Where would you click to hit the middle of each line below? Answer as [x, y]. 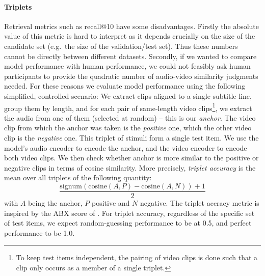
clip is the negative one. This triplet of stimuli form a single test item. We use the [131, 137]
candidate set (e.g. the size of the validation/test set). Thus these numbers [121, 46]
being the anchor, [55, 203]
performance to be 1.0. [39, 232]
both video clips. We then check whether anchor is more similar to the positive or [131, 158]
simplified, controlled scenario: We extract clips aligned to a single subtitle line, [128, 95]
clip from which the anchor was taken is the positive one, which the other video [128, 128]
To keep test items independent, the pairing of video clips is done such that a [137, 257]
